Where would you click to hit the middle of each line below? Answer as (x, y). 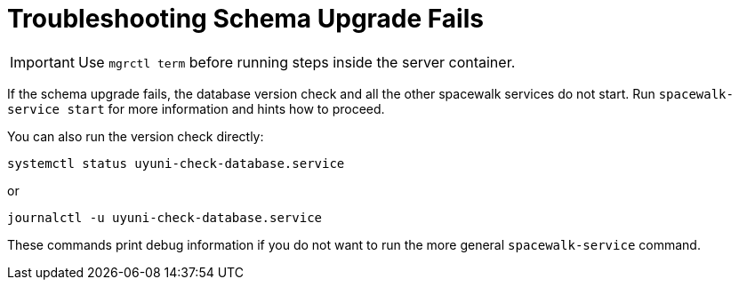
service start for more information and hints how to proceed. (196, 108)
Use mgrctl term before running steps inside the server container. (297, 62)
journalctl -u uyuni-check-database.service (165, 217)
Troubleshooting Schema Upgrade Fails (245, 19)
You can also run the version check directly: (136, 136)
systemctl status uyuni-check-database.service (176, 163)
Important (42, 62)
